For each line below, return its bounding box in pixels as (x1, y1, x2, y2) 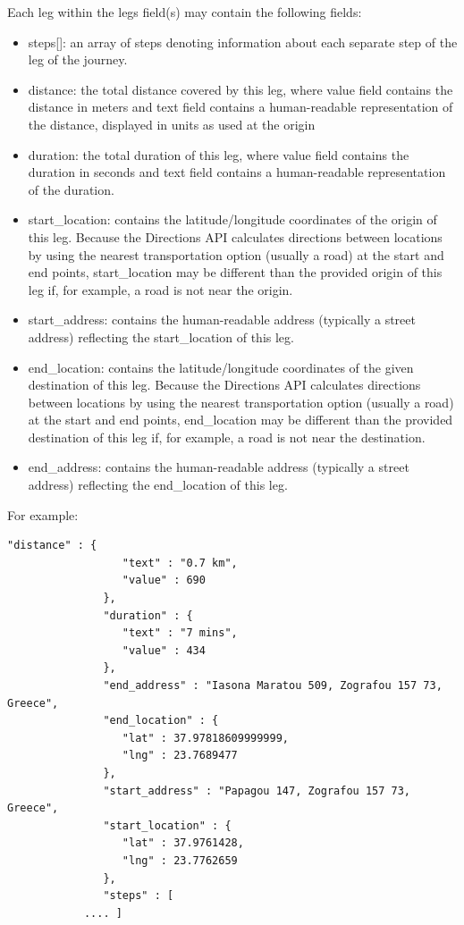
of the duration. (28, 180, 114, 198)
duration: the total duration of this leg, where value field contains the (28, 145, 409, 164)
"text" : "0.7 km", (122, 556, 238, 569)
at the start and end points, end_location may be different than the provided (28, 410, 453, 429)
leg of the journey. (28, 50, 128, 69)
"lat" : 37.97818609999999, (122, 731, 289, 744)
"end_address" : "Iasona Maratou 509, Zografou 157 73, (103, 679, 443, 692)
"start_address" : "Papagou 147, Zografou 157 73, (103, 784, 411, 797)
